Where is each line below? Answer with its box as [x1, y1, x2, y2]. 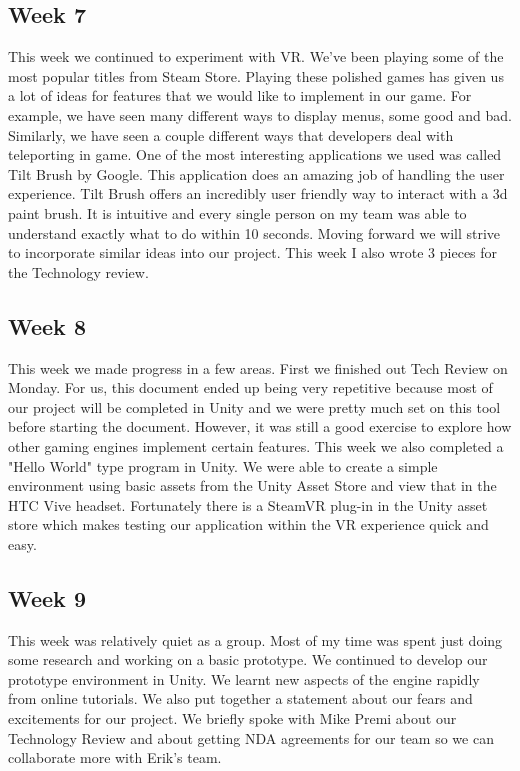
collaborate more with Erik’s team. [8, 747, 222, 768]
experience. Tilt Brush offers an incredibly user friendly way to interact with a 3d [8, 183, 508, 204]
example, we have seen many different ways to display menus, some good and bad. [8, 104, 512, 125]
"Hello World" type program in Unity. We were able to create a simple [8, 455, 438, 476]
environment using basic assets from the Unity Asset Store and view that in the [8, 475, 497, 496]
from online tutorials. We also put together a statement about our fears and [8, 688, 473, 709]
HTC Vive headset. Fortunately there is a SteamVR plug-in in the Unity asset [8, 494, 488, 515]
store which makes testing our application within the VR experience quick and [8, 514, 489, 535]
